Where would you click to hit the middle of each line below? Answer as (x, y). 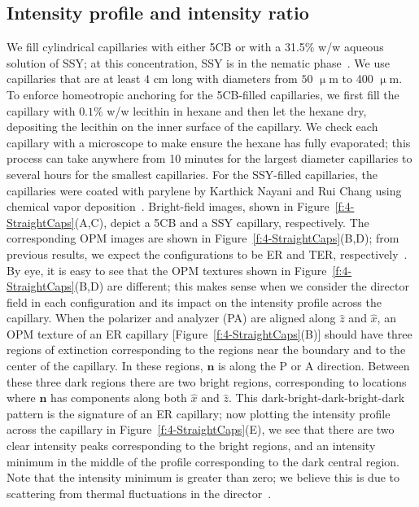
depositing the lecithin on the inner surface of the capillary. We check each (192, 127)
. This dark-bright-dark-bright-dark (316, 398)
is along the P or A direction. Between (314, 366)
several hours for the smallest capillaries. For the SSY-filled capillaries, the (192, 174)
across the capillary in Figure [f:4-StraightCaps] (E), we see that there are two (201, 429)
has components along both (119, 398)
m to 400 (351, 79)
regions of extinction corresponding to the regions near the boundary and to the (206, 350)
